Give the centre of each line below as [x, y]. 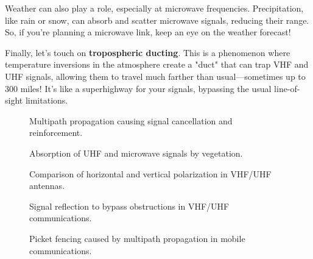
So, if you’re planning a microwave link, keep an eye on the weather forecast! [148, 32]
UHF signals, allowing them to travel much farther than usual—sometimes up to [155, 76]
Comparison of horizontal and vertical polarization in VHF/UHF [150, 173]
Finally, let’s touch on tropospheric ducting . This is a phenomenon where [148, 52]
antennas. [47, 186]
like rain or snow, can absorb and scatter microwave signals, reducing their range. [157, 20]
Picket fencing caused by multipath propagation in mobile [137, 238]
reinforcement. [56, 133]
